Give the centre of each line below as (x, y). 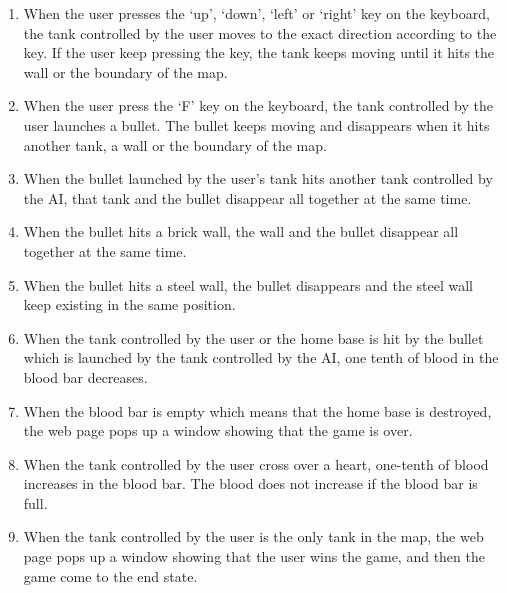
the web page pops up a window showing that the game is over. (218, 430)
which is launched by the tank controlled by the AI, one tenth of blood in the (261, 357)
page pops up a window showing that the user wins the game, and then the (254, 556)
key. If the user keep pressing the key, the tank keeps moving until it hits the (259, 52)
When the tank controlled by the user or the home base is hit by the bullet (253, 337)
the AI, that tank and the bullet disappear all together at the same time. (247, 197)
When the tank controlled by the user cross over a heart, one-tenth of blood (256, 463)
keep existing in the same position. (129, 304)
